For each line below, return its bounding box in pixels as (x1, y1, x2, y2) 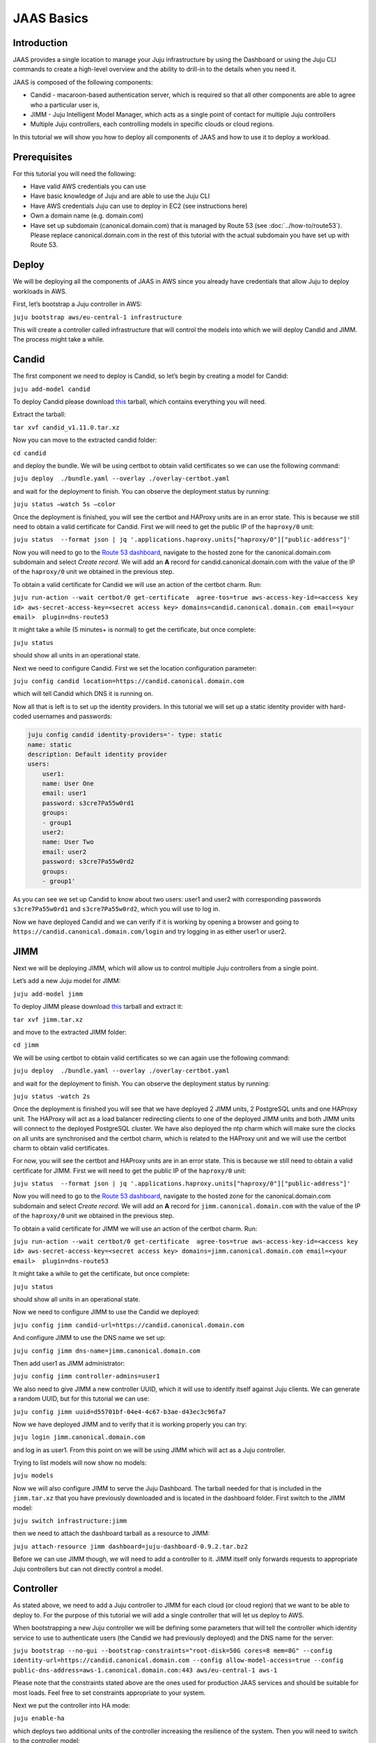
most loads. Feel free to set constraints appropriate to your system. (13, 1688, 206, 1697)
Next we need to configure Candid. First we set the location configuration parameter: (13, 664, 257, 672)
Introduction (13, 37, 68, 49)
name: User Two (42, 838, 94, 846)
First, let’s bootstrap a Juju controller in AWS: (13, 300, 143, 308)
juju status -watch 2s (13, 1092, 91, 1100)
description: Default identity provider (27, 750, 167, 758)
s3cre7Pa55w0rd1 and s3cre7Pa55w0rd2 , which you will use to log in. (13, 905, 221, 913)
